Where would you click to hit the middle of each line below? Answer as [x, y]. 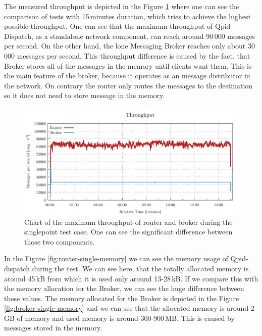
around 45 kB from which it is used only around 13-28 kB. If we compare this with [131, 278]
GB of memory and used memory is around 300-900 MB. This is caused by [119, 318]
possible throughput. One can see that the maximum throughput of [109, 26]
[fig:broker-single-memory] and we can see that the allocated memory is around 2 [129, 308]
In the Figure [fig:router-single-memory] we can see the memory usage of [116, 258]
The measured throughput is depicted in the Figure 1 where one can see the [122, 6]
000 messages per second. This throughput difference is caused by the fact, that [127, 55]
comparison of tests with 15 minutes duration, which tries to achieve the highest [127, 16]
